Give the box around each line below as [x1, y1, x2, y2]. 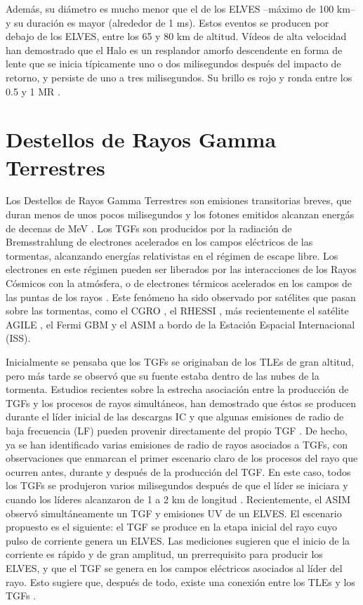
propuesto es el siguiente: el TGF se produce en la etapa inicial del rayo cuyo [6, 519, 338, 534]
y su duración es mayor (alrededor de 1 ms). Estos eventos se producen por [6, 15, 329, 29]
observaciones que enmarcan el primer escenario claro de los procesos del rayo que [6, 451, 358, 465]
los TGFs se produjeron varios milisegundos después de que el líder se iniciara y [6, 478, 348, 493]
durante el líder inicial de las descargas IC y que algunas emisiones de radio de [6, 409, 344, 424]
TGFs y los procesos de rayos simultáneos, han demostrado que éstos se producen [6, 395, 357, 410]
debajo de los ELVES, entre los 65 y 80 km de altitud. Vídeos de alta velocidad [6, 29, 347, 44]
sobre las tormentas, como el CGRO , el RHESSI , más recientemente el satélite [6, 303, 349, 318]
